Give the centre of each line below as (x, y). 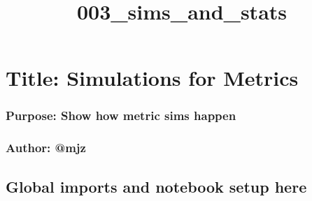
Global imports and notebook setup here (156, 186)
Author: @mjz (46, 148)
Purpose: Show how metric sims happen (121, 116)
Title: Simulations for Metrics (152, 78)
